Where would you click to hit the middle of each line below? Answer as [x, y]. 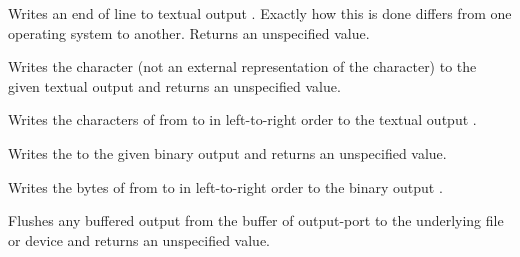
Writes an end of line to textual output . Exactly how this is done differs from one [260, 13]
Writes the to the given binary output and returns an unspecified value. [227, 152]
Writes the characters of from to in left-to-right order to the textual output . [242, 119]
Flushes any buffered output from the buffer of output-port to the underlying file [256, 220]
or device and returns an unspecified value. [139, 239]
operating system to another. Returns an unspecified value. [189, 32]
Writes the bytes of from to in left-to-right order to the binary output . [225, 186]
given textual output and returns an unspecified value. [174, 85]
